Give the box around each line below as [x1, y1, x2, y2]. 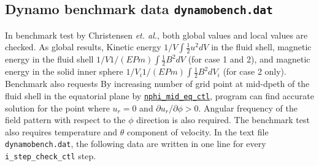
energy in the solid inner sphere [5, 65, 123, 78]
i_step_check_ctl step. [5, 149, 96, 162]
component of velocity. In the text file [127, 125, 269, 138]
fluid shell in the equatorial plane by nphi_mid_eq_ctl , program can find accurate [5, 89, 314, 102]
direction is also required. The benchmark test [136, 113, 310, 126]
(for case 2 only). [223, 65, 286, 78]
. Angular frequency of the [198, 101, 298, 114]
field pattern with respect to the [5, 113, 126, 126]
